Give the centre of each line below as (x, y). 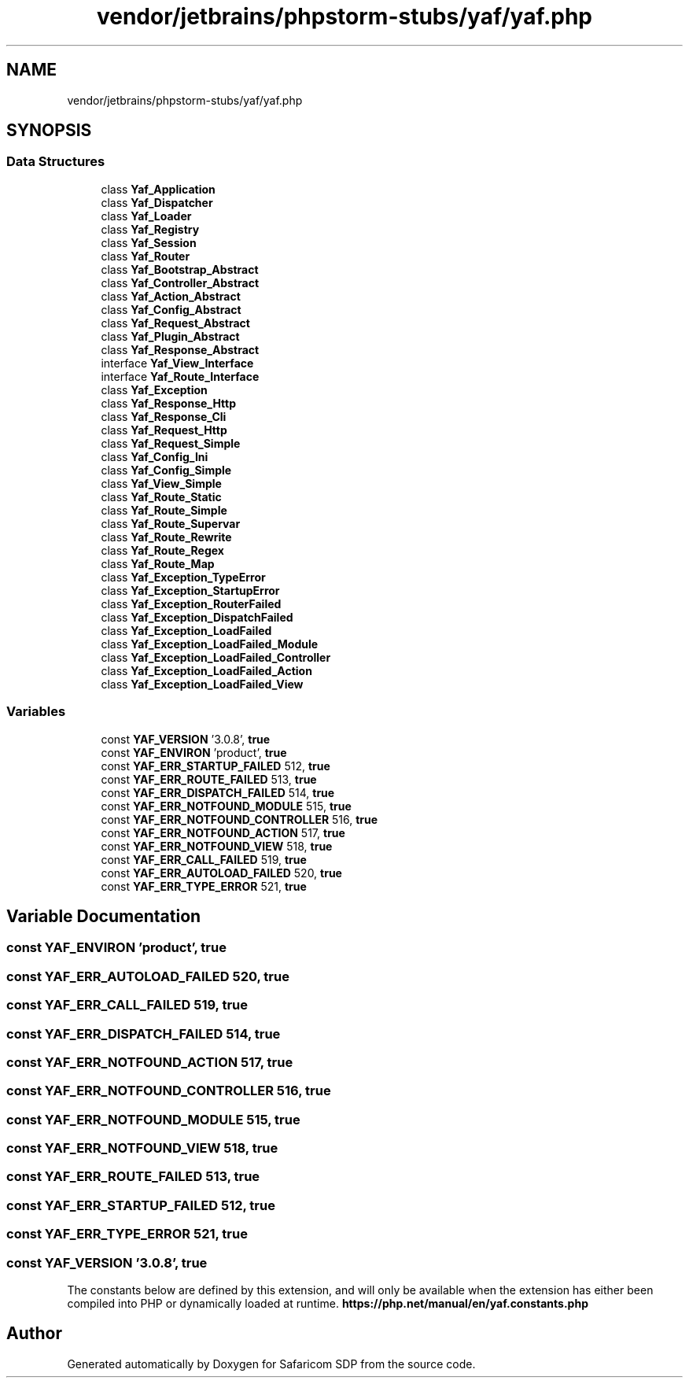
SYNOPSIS (49, 131)
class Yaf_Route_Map (158, 563)
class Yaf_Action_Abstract (171, 296)
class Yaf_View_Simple (161, 483)
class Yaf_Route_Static (161, 496)
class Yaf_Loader (146, 216)
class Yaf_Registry (150, 229)
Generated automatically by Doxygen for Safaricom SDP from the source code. (271, 1364)
